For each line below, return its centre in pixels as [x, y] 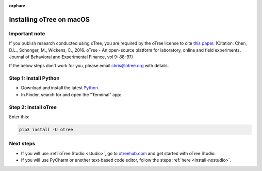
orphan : [17, 6]
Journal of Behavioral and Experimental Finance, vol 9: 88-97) [71, 57]
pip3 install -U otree [46, 129]
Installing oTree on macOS [49, 19]
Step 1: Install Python [34, 78]
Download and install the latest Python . [60, 88]
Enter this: [19, 117]
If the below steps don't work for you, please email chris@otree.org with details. [89, 66]
